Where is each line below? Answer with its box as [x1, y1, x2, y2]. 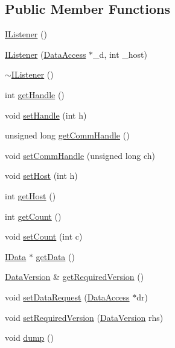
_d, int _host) [93, 48, 148, 60]
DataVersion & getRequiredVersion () [5, 270, 144, 283]
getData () [36, 250, 75, 263]
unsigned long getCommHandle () [5, 129, 130, 141]
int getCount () [5, 210, 62, 222]
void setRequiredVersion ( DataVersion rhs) [5, 311, 164, 323]
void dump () [5, 331, 54, 344]
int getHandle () [5, 88, 65, 101]
